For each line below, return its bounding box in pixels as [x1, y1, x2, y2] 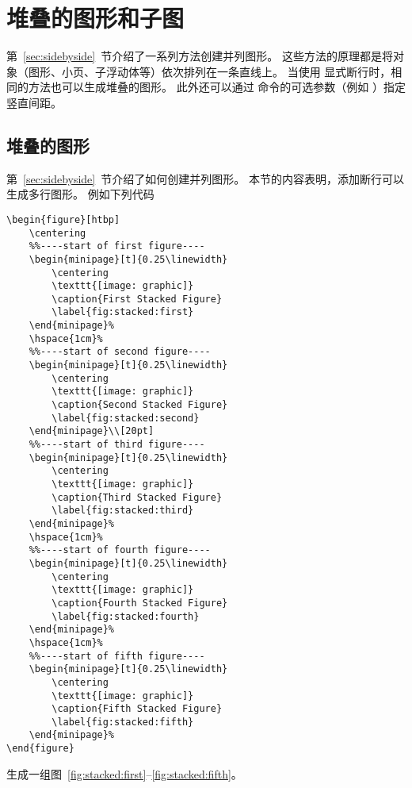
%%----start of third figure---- [29, 439, 205, 451]
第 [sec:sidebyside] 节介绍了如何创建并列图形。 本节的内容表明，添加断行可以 [6, 170, 404, 186]
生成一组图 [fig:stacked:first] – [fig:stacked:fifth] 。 [6, 765, 242, 782]
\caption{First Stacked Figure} [51, 293, 223, 305]
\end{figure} [6, 743, 74, 755]
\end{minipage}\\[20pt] [29, 425, 154, 437]
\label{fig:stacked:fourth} [51, 610, 200, 622]
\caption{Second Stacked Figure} [51, 399, 228, 411]
